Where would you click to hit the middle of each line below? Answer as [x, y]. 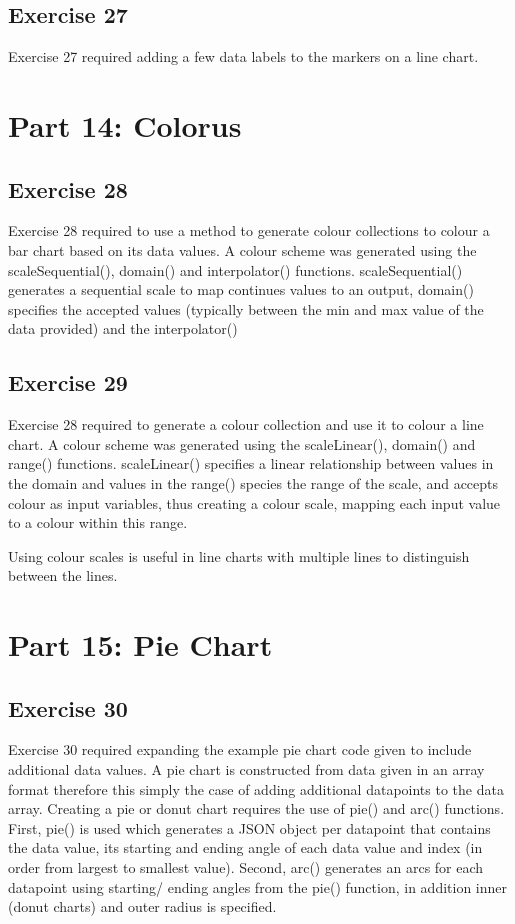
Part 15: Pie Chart [140, 644]
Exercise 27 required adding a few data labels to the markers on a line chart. [243, 56]
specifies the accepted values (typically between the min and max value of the [246, 308]
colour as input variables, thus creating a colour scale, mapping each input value [254, 502]
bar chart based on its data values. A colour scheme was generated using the [242, 249]
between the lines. [63, 575]
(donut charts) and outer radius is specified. [142, 906]
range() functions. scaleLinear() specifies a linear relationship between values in [251, 463]
